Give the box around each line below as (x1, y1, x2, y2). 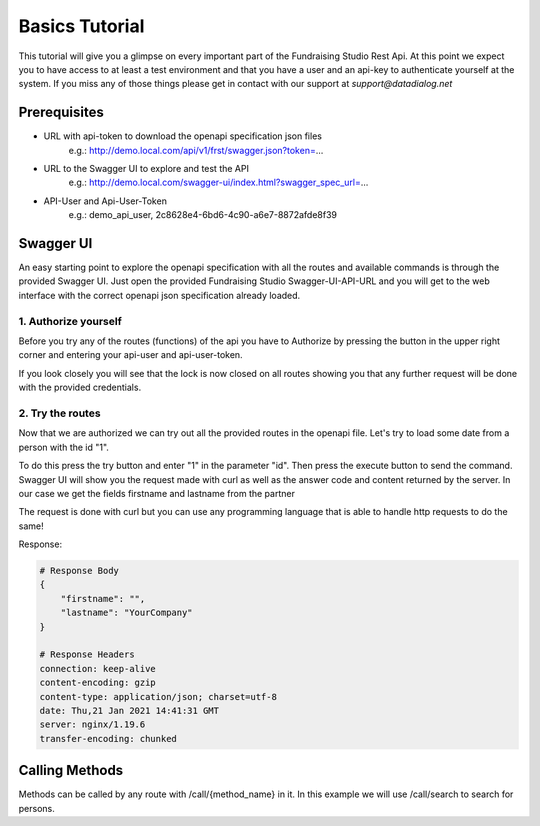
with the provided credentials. (18, 381, 142, 394)
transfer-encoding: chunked (39, 733, 177, 744)
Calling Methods (18, 762, 124, 779)
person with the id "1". (18, 441, 110, 453)
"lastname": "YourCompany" (60, 607, 194, 619)
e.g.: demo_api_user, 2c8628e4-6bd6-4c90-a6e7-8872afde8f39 (68, 209, 338, 221)
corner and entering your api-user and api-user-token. (18, 349, 244, 361)
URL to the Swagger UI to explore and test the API (43, 163, 250, 175)
